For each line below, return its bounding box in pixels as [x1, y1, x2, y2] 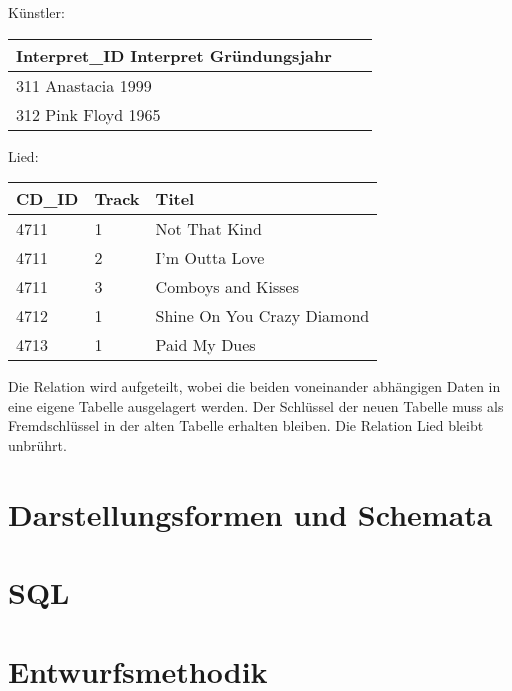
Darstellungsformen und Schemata [8, 493, 493, 534]
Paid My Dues [155, 333, 256, 357]
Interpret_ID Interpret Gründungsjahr [16, 43, 332, 67]
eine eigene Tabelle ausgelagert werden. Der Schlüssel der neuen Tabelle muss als [8, 395, 504, 416]
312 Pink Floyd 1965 [16, 102, 161, 126]
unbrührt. [8, 434, 67, 455]
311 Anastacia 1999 [16, 73, 152, 97]
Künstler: [8, 2, 65, 22]
